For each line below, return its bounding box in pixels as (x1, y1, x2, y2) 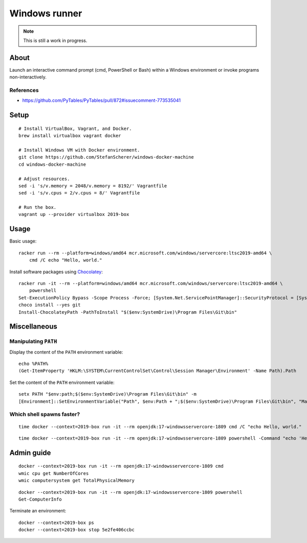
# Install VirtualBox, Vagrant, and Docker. (18, 125, 133, 132)
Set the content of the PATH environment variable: (9, 379, 115, 385)
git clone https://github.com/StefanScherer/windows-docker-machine (18, 154, 194, 160)
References (9, 87, 39, 94)
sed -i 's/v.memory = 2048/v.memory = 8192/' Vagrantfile (18, 183, 167, 189)
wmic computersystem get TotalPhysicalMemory (18, 477, 135, 484)
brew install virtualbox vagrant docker (18, 133, 121, 139)
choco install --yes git (18, 302, 81, 308)
